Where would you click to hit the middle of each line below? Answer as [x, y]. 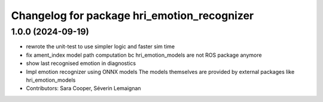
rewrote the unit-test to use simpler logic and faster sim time [100, 47]
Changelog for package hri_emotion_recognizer [132, 16]
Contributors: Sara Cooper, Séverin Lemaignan [83, 88]
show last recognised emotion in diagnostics [81, 63]
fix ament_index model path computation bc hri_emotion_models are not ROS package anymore [144, 55]
